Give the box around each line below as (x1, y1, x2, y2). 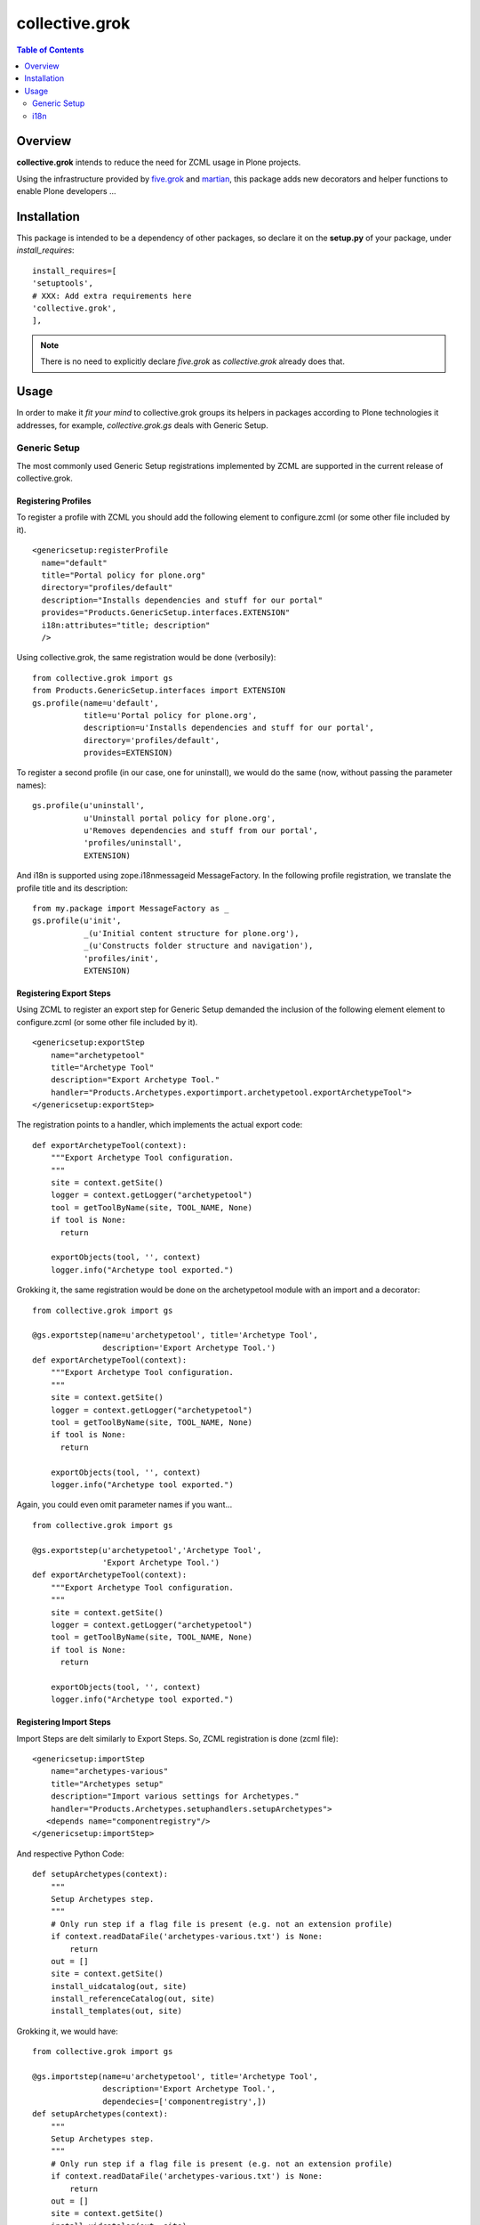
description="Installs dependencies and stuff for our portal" (41, 595, 324, 605)
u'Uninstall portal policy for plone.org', (83, 813, 276, 823)
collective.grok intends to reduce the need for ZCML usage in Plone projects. (16, 157, 301, 168)
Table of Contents (16, 44, 84, 55)
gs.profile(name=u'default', (32, 698, 159, 708)
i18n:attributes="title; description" (41, 619, 211, 630)
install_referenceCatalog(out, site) (50, 1994, 215, 2004)
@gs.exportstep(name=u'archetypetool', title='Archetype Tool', (32, 1331, 319, 1340)
